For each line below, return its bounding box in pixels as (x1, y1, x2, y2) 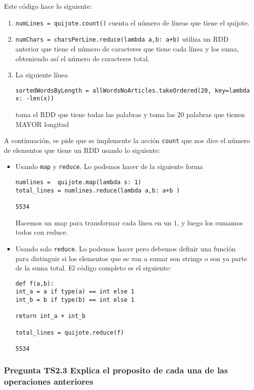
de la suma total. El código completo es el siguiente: (15, 263, 171, 273)
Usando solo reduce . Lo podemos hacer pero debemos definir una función (15, 243, 236, 253)
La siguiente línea (15, 70, 68, 80)
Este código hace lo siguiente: (4, 1, 92, 11)
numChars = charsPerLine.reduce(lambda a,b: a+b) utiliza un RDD (15, 34, 229, 44)
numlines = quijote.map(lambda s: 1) (15, 179, 142, 186)
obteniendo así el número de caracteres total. (15, 53, 150, 63)
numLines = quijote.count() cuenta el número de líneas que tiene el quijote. (15, 17, 250, 27)
